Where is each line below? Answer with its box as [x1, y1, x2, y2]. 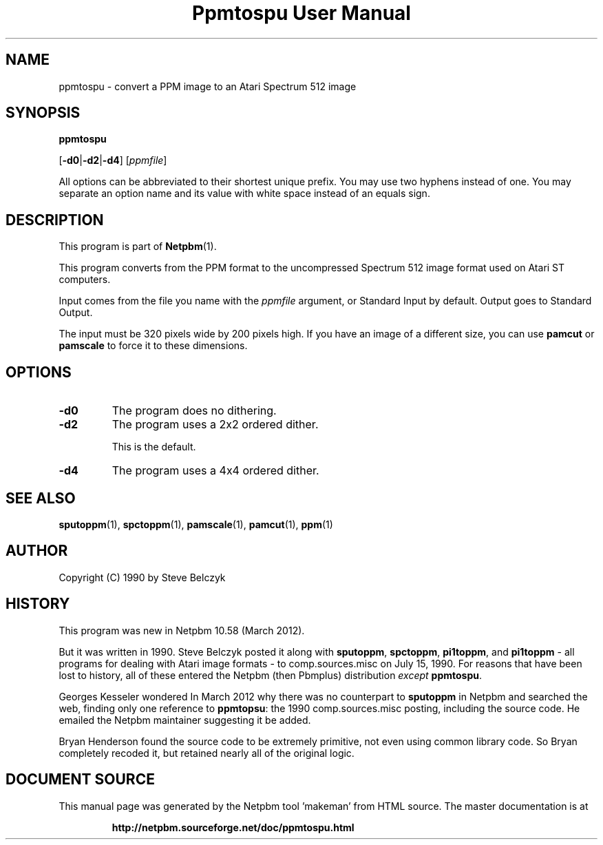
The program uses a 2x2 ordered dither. [112, 417, 319, 432]
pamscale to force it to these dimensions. [59, 340, 248, 352]
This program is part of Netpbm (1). [59, 240, 217, 253]
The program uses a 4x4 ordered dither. [112, 463, 319, 478]
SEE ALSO [6, 489, 76, 507]
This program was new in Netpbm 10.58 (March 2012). [59, 624, 305, 636]
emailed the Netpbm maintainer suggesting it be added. [59, 713, 311, 726]
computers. [59, 273, 111, 286]
